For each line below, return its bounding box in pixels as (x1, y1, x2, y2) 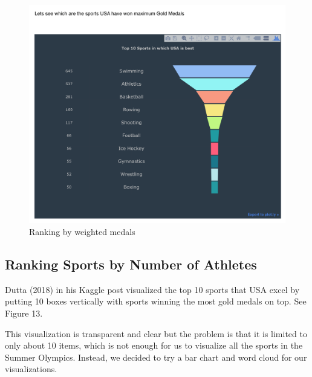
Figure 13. (5, 307, 43, 320)
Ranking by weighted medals (29, 225, 135, 238)
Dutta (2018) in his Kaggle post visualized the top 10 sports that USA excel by (5, 283, 300, 295)
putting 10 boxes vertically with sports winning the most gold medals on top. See (5, 295, 307, 308)
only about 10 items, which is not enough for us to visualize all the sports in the (5, 339, 303, 352)
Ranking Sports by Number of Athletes (5, 255, 257, 274)
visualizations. (5, 362, 57, 375)
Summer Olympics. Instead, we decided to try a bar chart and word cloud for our (5, 350, 307, 363)
